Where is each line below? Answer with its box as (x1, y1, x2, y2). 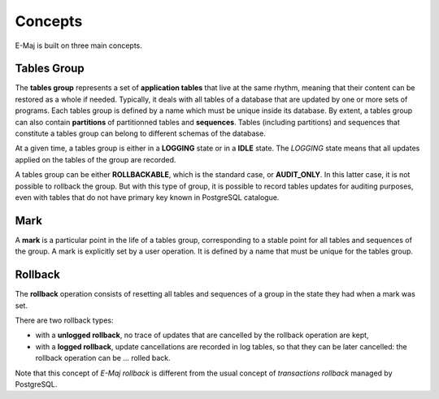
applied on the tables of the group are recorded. (15, 154, 176, 164)
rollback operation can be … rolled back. (35, 353, 171, 363)
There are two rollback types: (15, 315, 114, 325)
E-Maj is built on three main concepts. (15, 41, 142, 50)
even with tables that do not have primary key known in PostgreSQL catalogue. (15, 192, 280, 202)
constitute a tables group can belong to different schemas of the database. (15, 128, 266, 138)
